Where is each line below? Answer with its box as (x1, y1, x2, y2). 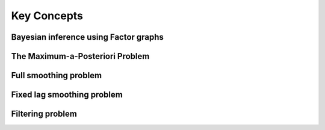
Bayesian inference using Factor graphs (11, 32, 164, 42)
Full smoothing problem (11, 70, 102, 81)
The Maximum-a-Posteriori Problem (11, 51, 150, 61)
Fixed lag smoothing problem (11, 90, 123, 100)
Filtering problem (11, 109, 78, 119)
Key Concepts (11, 9, 84, 22)
